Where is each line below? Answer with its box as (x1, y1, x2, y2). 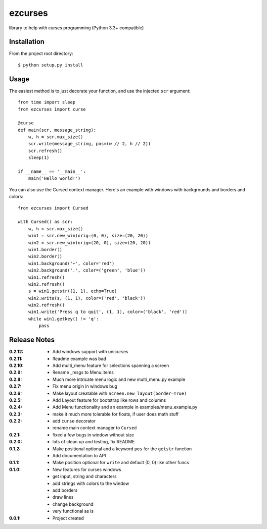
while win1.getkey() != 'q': (28, 316, 99, 321)
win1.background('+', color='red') (28, 261, 115, 266)
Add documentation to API (52, 453, 106, 459)
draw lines (52, 494, 74, 500)
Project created (52, 515, 84, 521)
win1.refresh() (28, 274, 65, 280)
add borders (52, 487, 78, 493)
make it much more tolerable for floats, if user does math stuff (52, 411, 179, 417)
